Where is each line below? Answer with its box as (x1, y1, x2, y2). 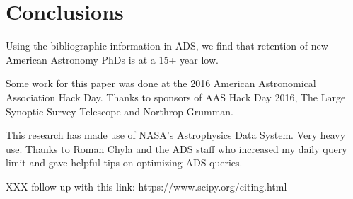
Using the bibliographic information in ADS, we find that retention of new (6, 38, 328, 53)
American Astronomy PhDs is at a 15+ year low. (6, 52, 219, 67)
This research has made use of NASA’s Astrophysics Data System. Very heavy (6, 127, 346, 142)
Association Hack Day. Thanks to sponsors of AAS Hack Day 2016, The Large (6, 89, 346, 104)
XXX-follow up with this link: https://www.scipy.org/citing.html (6, 178, 287, 193)
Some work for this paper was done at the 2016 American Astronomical (6, 76, 316, 91)
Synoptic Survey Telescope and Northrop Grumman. (6, 103, 233, 118)
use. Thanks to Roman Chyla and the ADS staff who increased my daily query (6, 141, 347, 156)
